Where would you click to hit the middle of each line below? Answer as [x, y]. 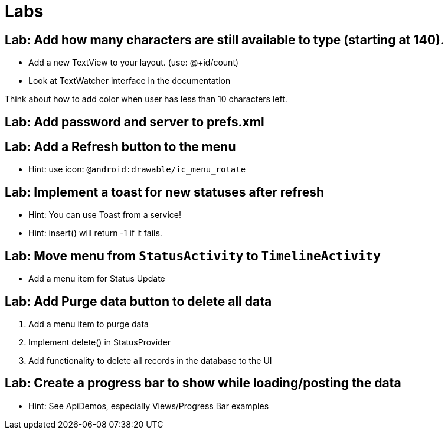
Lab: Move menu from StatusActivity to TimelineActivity [193, 256]
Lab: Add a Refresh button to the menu [120, 147]
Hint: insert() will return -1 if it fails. [95, 233]
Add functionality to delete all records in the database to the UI [150, 360]
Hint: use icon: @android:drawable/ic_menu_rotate [137, 169]
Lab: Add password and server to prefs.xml [135, 122]
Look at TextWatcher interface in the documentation [130, 81]
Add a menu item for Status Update [97, 279]
